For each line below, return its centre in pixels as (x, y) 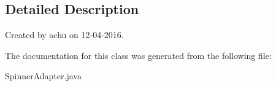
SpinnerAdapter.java (43, 76)
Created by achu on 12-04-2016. (64, 35)
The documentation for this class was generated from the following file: (138, 55)
